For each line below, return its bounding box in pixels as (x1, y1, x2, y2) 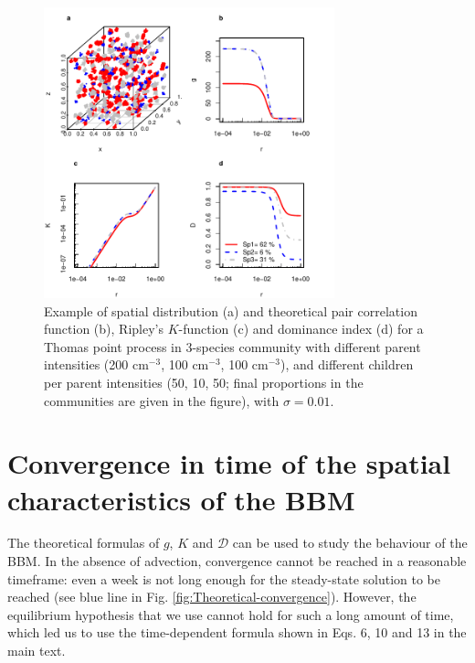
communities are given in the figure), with (44, 390, 280, 410)
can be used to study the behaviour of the (232, 533, 468, 552)
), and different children (280, 355, 414, 374)
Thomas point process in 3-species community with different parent (44, 337, 421, 356)
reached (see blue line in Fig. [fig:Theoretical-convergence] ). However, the (7, 587, 417, 606)
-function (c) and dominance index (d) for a (178, 319, 424, 338)
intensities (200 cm (44, 355, 149, 374)
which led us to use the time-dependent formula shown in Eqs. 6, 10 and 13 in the (7, 623, 467, 642)
